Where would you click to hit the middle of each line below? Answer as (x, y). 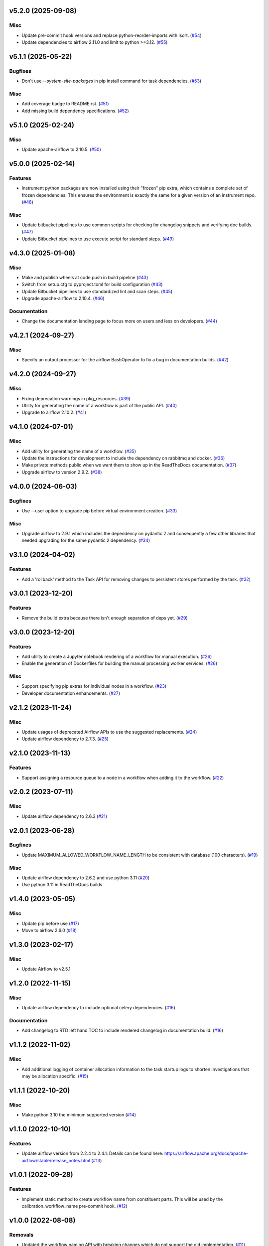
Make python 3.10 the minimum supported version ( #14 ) (79, 1115)
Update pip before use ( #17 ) (50, 923)
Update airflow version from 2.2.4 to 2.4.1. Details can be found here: (93, 1153)
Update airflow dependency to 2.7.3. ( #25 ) (65, 739)
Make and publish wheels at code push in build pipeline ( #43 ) (85, 278)
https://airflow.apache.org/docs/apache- (206, 1153)
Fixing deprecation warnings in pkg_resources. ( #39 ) (76, 398)
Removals (21, 1235)
